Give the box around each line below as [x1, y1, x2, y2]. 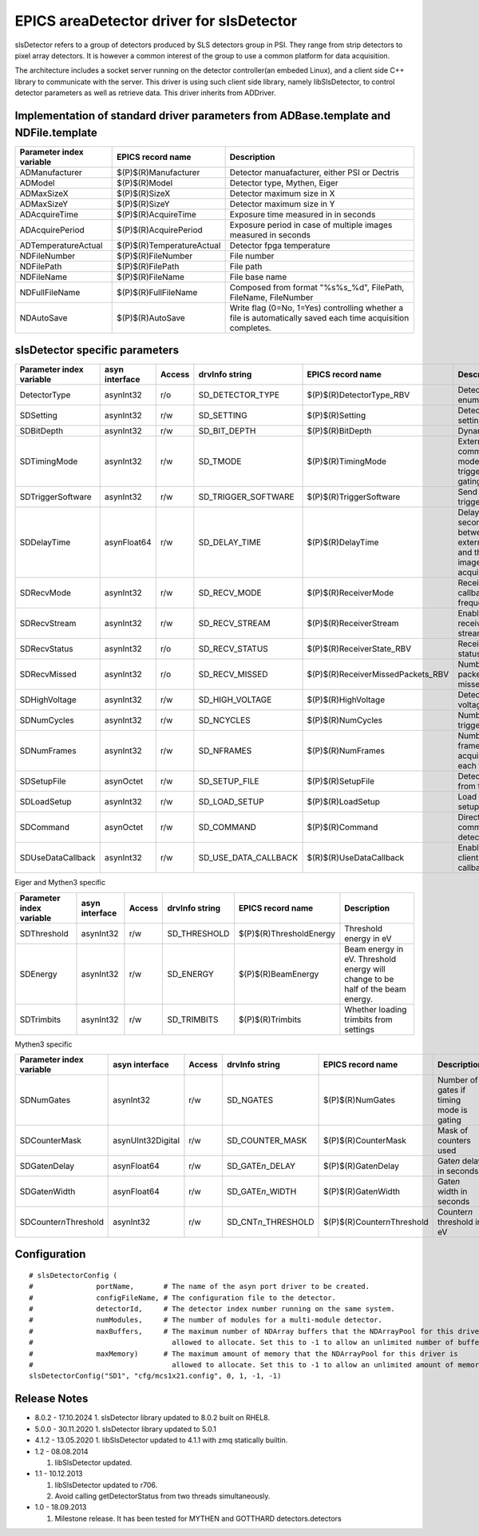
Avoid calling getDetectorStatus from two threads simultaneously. [54, 1491, 271, 1501]
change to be [344, 973, 394, 984]
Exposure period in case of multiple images [229, 219, 393, 230]
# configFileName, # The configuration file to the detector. [29, 1293, 337, 1303]
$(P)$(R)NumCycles [307, 715, 383, 726]
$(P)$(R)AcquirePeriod [117, 224, 203, 235]
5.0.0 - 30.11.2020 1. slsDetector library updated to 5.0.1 [34, 1424, 217, 1434]
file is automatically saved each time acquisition [229, 312, 410, 323]
